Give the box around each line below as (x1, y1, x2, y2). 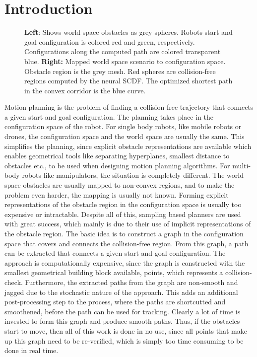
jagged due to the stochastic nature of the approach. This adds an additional (4, 286, 238, 297)
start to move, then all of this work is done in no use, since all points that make (4, 325, 247, 336)
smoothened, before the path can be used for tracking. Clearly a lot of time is (4, 306, 241, 316)
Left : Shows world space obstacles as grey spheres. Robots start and (24, 27, 233, 37)
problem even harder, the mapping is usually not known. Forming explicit (4, 189, 229, 200)
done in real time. (4, 345, 59, 356)
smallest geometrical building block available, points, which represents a (4, 267, 223, 278)
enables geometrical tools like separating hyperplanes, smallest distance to (4, 150, 230, 161)
